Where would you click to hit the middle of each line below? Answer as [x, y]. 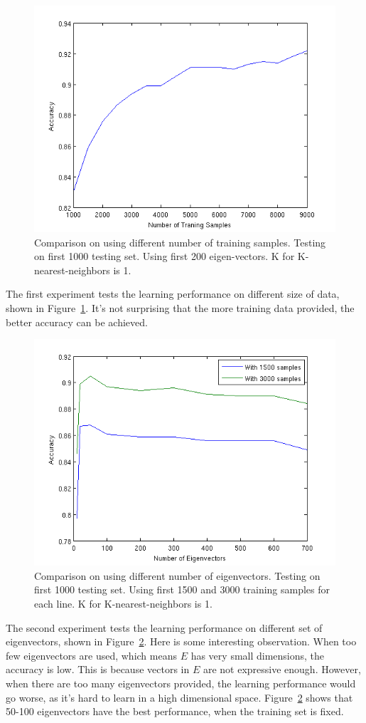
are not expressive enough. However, [282, 669]
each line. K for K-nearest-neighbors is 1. [123, 603]
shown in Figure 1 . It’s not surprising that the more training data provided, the [180, 307]
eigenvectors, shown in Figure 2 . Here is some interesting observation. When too [181, 641]
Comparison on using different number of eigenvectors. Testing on [177, 575]
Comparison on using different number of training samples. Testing [180, 242]
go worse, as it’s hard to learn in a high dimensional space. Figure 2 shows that [179, 697]
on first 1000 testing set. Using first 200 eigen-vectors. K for [165, 256]
